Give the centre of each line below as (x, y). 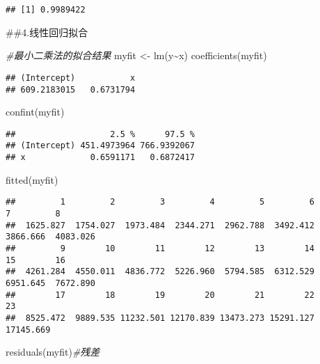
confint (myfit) (35, 112)
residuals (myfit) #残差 (53, 352)
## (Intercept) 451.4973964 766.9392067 (101, 146)
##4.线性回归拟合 (47, 32)
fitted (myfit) (32, 179)
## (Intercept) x (71, 78)
